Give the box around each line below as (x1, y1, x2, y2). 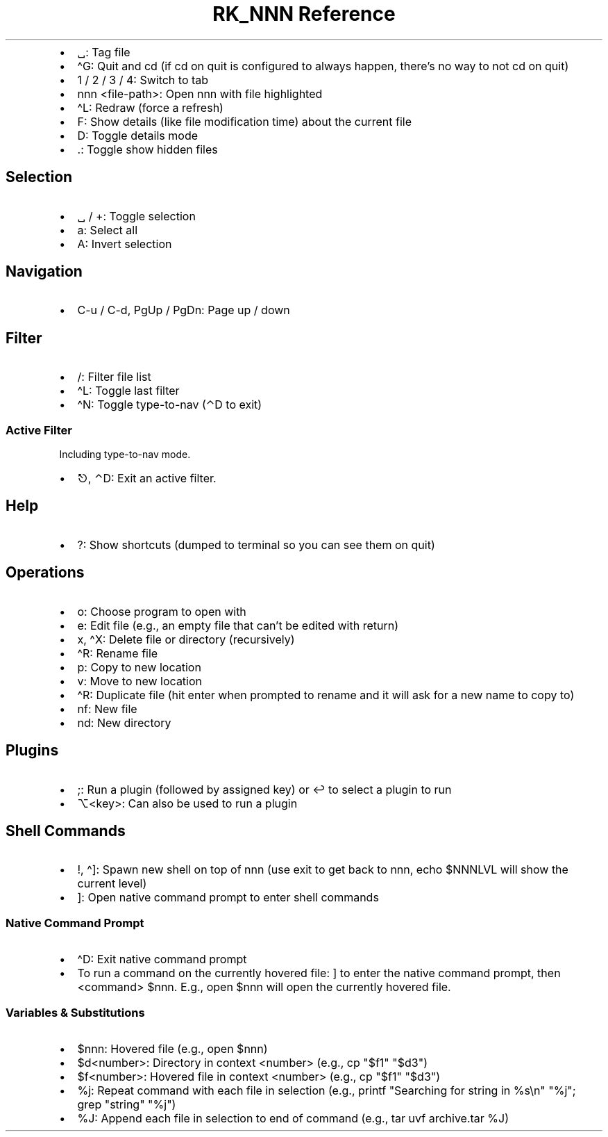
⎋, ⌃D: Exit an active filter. (77, 471, 217, 486)
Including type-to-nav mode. (59, 448, 191, 461)
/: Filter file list (77, 370, 151, 384)
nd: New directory (77, 715, 171, 730)
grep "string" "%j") (77, 1097, 176, 1111)
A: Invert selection (77, 236, 172, 251)
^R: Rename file (77, 646, 158, 660)
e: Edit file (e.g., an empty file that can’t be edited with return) (77, 618, 399, 632)
